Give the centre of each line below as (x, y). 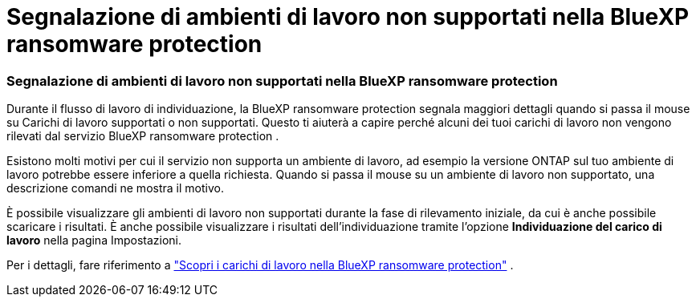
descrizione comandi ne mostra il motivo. (115, 188)
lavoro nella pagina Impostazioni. (94, 240)
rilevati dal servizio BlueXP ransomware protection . (143, 136)
